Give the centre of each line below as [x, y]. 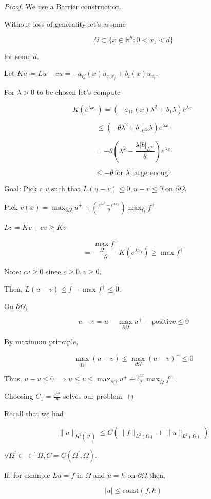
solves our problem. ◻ [99, 396]
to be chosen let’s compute [79, 92]
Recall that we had [34, 414]
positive [164, 322]
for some [17, 56]
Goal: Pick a [24, 188]
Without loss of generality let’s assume [65, 23]
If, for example [27, 475]
